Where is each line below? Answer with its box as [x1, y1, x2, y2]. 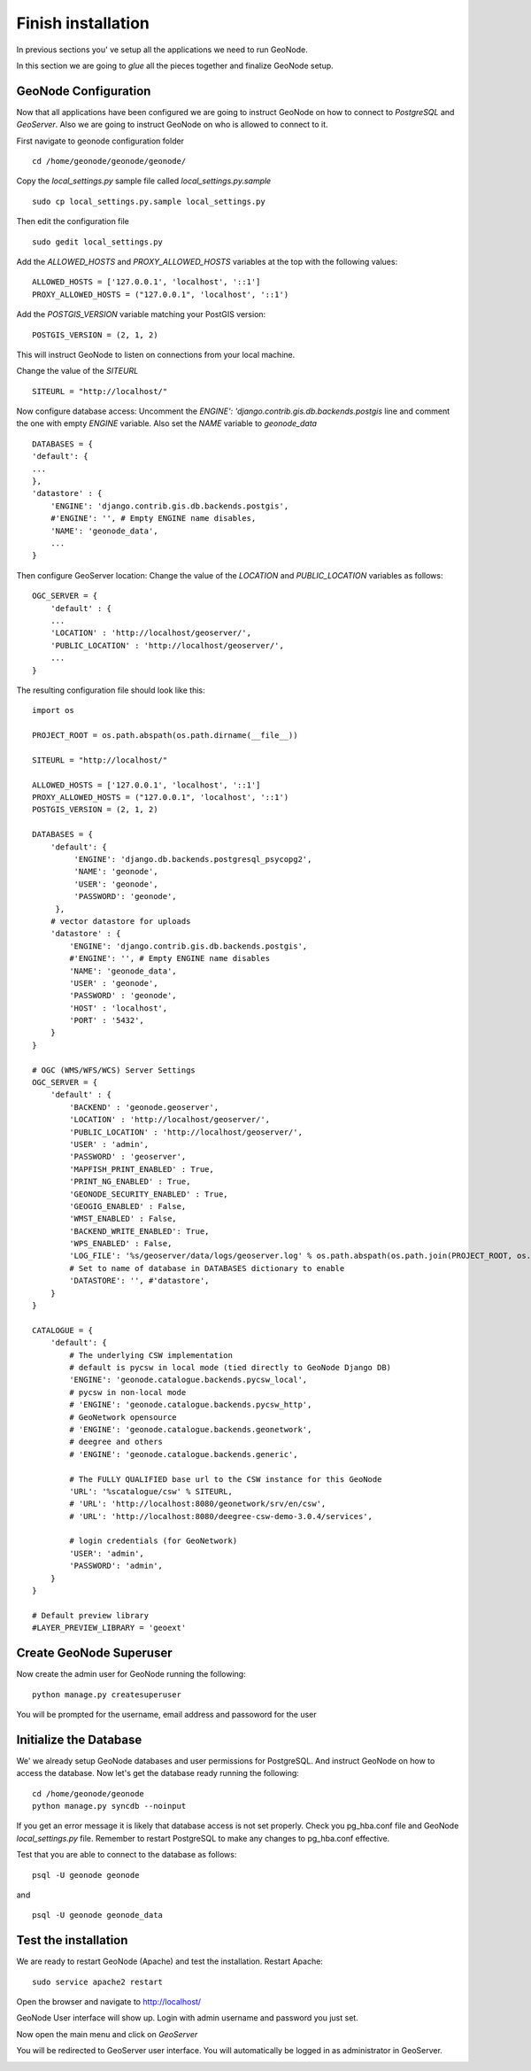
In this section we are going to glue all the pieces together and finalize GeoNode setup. [16, 60, 334, 71]
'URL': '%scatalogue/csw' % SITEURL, [69, 1486, 234, 1496]
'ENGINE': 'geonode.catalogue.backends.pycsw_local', [69, 1375, 308, 1385]
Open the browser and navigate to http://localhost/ [16, 1997, 202, 2006]
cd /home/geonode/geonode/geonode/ [32, 156, 187, 167]
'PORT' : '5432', [69, 1015, 145, 1026]
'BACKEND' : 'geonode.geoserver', [69, 1102, 219, 1112]
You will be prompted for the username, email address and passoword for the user [16, 1709, 318, 1719]
